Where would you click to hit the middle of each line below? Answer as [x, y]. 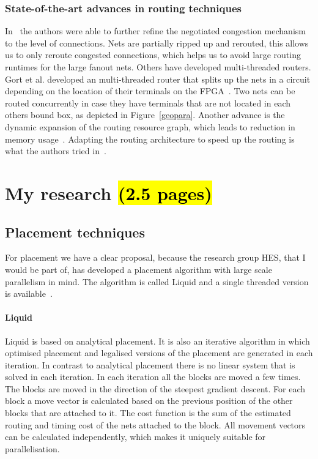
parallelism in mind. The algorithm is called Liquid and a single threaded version [157, 281]
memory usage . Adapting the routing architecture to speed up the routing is [150, 139]
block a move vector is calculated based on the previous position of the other [149, 401]
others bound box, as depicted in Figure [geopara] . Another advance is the [145, 115]
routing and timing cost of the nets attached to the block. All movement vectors [155, 424]
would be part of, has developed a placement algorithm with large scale [139, 269]
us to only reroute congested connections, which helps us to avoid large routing [153, 55]
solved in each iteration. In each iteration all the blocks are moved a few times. [153, 377]
